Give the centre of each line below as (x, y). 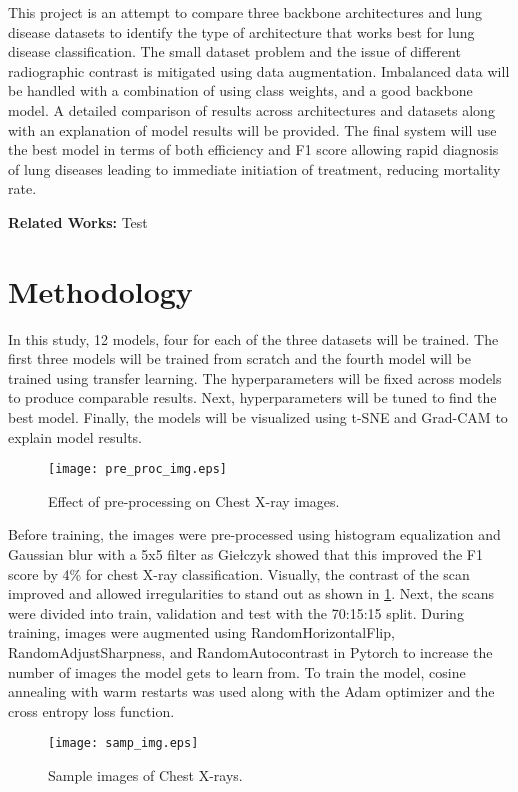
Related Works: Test (78, 221)
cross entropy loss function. (91, 710)
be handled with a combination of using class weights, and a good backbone (240, 90)
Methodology (100, 290)
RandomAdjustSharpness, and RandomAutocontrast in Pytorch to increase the (250, 652)
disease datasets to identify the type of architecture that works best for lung (241, 31)
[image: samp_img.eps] (123, 743)
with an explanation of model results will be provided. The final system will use (252, 129)
